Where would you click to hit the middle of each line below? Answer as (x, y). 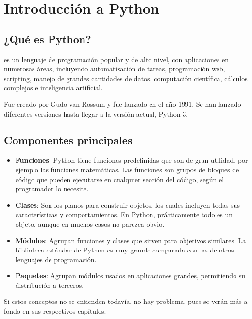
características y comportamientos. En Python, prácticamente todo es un (124, 214)
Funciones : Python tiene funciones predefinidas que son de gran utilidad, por (132, 160)
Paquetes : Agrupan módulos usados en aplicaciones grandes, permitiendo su (130, 276)
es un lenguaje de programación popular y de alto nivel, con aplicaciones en (117, 59)
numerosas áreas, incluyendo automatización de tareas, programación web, (115, 69)
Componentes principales (68, 140)
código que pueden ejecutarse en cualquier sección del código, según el (120, 179)
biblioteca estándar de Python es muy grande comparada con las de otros (125, 250)
